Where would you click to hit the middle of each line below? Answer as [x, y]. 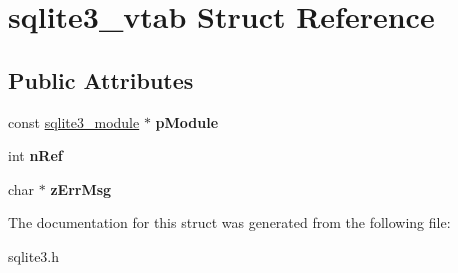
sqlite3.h [34, 255]
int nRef [35, 155]
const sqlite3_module [74, 121]
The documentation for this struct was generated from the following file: [229, 222]
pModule [187, 121]
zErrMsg [81, 188]
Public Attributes [101, 79]
